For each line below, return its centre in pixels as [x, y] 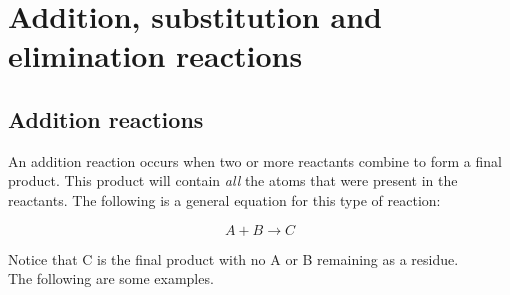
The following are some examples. [111, 278]
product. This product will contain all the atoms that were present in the [233, 180]
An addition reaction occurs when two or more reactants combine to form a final [255, 160]
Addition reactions [106, 118]
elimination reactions [155, 55]
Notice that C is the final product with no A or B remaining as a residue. [233, 258]
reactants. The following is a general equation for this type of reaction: [224, 199]
